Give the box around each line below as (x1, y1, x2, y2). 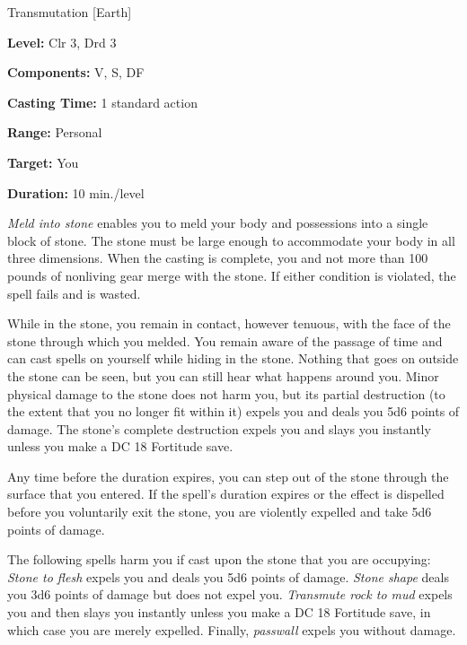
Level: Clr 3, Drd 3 (7, 32, 117, 51)
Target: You (7, 153, 79, 171)
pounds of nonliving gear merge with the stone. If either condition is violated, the (7, 266, 456, 284)
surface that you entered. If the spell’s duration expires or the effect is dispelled (7, 484, 445, 503)
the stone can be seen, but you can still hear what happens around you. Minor (7, 366, 439, 385)
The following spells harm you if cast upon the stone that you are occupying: (7, 550, 431, 569)
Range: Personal (7, 123, 102, 142)
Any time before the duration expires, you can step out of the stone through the (7, 466, 449, 485)
